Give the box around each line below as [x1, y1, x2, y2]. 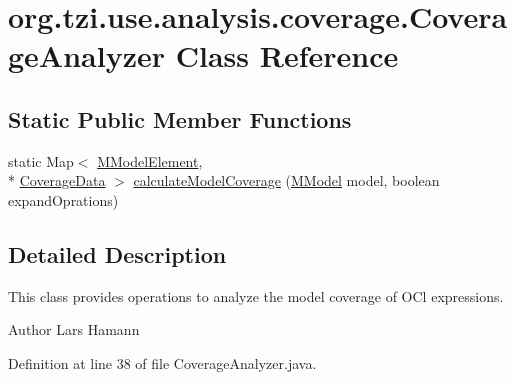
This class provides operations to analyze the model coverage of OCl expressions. [8, 285, 504, 306]
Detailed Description [8, 238, 227, 269]
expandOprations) [8, 189, 119, 210]
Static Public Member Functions [8, 103, 352, 134]
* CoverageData [8, 170, 106, 191]
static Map [8, 150, 74, 171]
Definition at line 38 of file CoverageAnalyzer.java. [8, 352, 317, 373]
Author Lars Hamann [8, 319, 140, 340]
